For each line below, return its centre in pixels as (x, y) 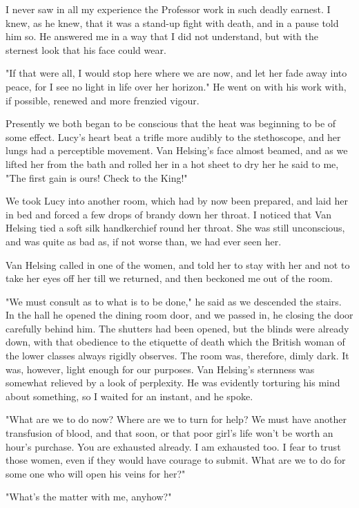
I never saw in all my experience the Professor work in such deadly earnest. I (168, 9)
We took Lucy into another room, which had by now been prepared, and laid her (177, 201)
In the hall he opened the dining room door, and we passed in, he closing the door (179, 315)
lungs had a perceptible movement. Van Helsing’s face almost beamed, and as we (177, 150)
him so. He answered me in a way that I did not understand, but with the (162, 36)
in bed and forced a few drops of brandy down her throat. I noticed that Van (169, 214)
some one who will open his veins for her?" (96, 473)
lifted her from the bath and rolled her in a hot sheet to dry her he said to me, (172, 163)
